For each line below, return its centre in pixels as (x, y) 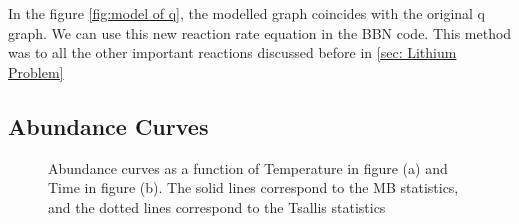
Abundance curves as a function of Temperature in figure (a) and (248, 167)
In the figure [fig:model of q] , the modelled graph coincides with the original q (247, 13)
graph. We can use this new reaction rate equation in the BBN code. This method (260, 32)
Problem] (36, 71)
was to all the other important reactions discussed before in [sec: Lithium (232, 52)
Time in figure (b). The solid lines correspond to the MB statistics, (253, 187)
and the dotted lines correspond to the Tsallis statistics (217, 206)
